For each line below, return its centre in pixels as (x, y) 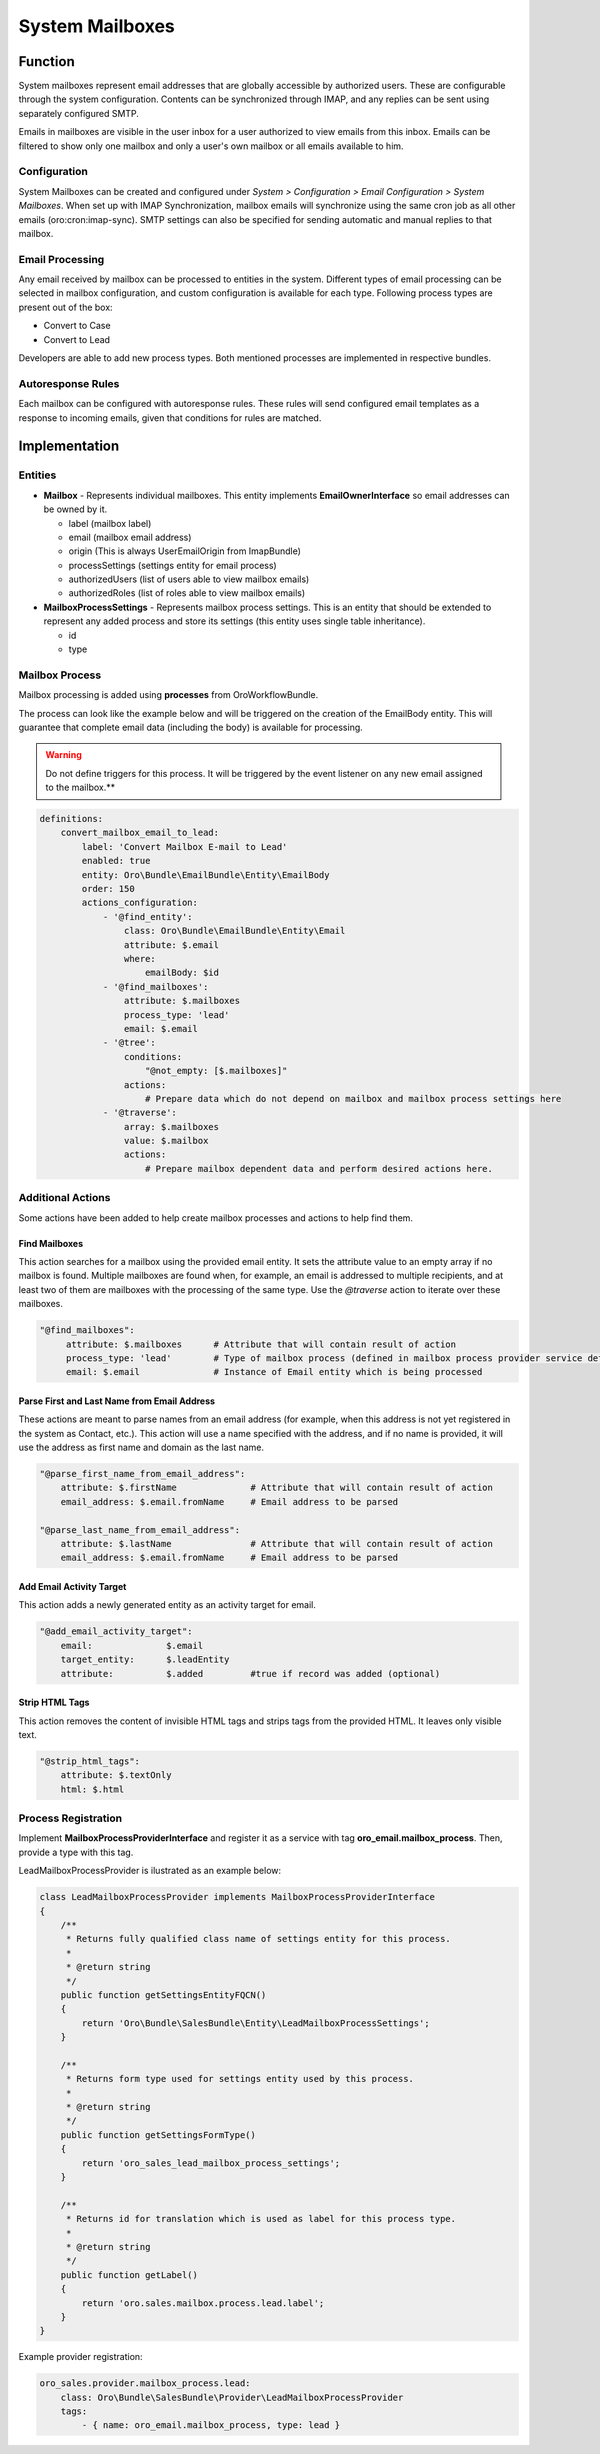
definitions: (71, 819)
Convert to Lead (76, 339)
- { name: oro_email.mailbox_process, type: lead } (211, 2425)
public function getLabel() (129, 2274)
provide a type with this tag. (76, 1852)
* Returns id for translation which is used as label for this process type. (261, 2219)
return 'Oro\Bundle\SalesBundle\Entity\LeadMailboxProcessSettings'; (255, 2023)
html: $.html (92, 1789)
